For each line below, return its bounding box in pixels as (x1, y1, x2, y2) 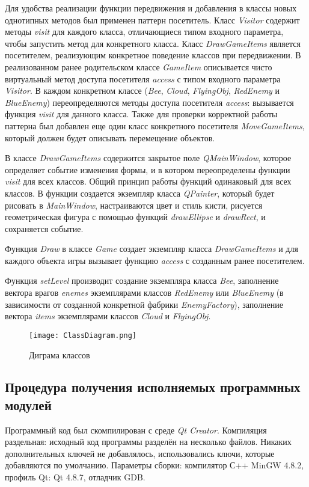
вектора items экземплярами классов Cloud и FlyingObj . (5, 310, 211, 322)
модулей (5, 395, 52, 414)
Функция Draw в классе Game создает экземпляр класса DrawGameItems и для (5, 242, 298, 255)
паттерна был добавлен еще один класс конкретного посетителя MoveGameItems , (5, 119, 305, 132)
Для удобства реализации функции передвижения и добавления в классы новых (5, 2, 297, 14)
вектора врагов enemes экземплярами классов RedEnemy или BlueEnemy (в (5, 286, 284, 299)
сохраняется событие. (5, 222, 84, 234)
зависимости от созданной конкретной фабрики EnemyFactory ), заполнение (5, 298, 284, 310)
